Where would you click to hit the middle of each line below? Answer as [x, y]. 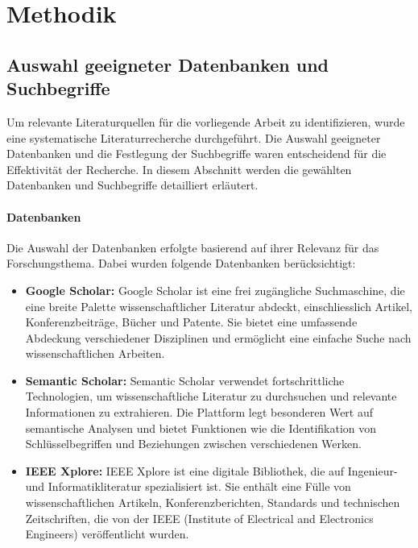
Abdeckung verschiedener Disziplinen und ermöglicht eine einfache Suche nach [218, 337]
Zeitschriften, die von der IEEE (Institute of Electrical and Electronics [199, 518]
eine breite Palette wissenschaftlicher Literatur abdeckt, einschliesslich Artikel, [219, 306]
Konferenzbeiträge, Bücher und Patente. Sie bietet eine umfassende [191, 322]
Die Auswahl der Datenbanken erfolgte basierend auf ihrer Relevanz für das [193, 247]
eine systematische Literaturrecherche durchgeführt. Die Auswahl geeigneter [194, 137]
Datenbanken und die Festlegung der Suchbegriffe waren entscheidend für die [197, 154]
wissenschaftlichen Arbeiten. [95, 353]
